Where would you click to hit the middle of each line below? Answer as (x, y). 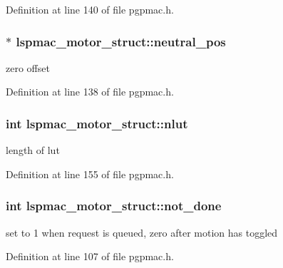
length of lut (33, 150)
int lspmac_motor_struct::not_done (114, 206)
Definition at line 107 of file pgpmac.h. (90, 256)
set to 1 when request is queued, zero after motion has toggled (142, 232)
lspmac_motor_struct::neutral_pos (121, 41)
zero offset (28, 67)
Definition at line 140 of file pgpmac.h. (90, 9)
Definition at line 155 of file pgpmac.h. (90, 174)
